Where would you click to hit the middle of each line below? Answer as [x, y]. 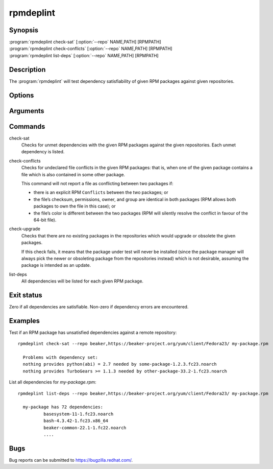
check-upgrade [25, 229]
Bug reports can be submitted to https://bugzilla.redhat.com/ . [71, 460]
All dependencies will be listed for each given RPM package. [82, 281]
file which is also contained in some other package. [73, 174]
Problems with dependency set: [60, 358]
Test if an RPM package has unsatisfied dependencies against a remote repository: [93, 332]
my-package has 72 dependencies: [63, 407]
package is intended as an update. [56, 265]
